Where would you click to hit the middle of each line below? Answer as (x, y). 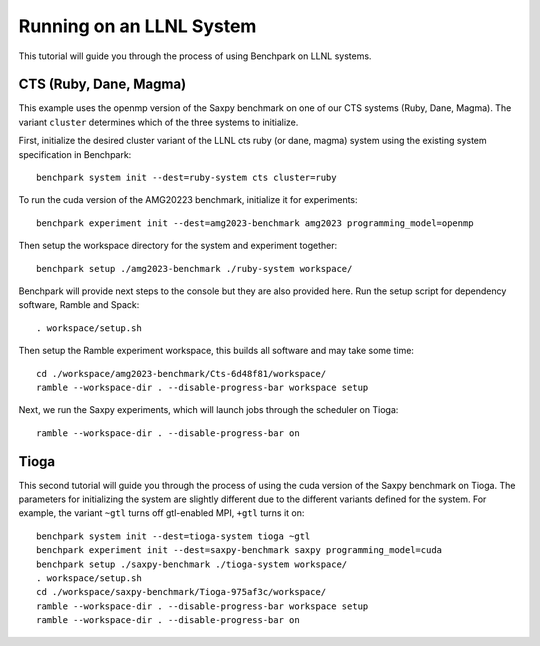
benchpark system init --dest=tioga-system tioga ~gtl (173, 536)
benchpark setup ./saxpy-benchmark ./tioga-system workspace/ (192, 564)
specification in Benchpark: (75, 154)
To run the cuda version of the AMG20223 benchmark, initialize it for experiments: (188, 200)
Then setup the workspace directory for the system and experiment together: (178, 246)
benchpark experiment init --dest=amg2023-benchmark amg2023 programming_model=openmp (255, 223)
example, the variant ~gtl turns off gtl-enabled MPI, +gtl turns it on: (161, 513)
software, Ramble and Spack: (79, 305)
